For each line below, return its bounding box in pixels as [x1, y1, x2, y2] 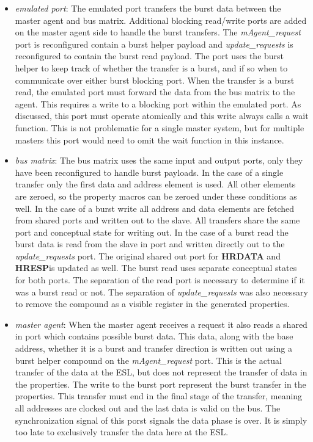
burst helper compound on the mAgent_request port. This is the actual [15, 353, 282, 366]
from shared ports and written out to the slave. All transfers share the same [15, 214, 300, 226]
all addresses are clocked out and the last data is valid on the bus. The [15, 402, 281, 414]
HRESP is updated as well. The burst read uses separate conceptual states [15, 261, 297, 274]
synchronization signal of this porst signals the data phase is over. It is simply [15, 413, 307, 426]
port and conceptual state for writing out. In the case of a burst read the [15, 225, 289, 238]
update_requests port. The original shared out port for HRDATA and [15, 249, 281, 262]
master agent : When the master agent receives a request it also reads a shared [15, 317, 307, 330]
